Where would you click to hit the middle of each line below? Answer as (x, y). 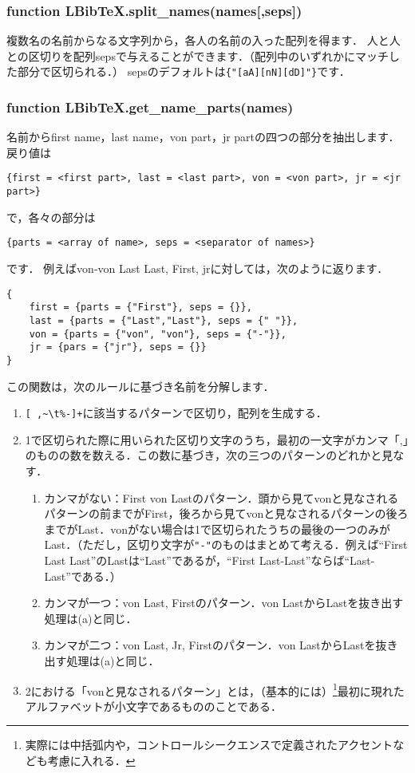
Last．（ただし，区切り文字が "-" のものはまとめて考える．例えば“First (226, 544)
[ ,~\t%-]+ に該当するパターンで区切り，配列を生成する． (176, 413)
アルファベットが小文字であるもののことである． (153, 706)
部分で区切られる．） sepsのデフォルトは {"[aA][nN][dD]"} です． (184, 71)
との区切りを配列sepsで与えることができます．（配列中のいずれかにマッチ (198, 55)
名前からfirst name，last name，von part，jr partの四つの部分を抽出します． (203, 137)
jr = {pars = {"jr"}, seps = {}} (118, 347)
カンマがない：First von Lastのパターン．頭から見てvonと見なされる (221, 497)
